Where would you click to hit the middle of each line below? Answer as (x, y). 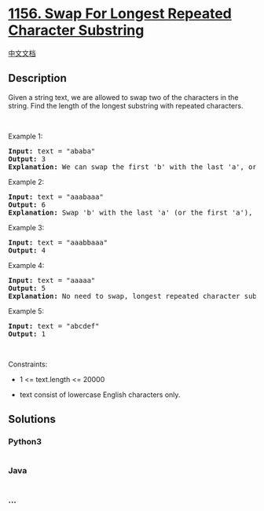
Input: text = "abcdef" (54, 326)
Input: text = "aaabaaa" (56, 197)
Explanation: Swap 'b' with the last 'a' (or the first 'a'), (130, 212)
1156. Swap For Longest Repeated (120, 14)
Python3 (25, 442)
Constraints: (28, 364)
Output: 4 (27, 250)
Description (37, 78)
